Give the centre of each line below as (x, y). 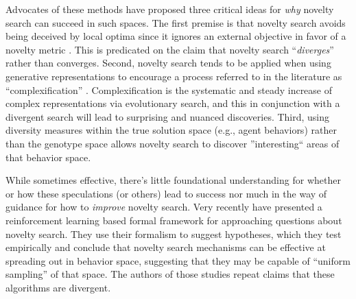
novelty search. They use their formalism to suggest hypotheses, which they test (174, 234)
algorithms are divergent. (58, 287)
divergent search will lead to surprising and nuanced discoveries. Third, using (168, 116)
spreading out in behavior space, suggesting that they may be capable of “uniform (178, 260)
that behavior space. (48, 157)
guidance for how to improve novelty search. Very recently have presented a (164, 207)
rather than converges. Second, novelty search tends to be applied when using (168, 63)
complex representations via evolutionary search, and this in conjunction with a (173, 103)
